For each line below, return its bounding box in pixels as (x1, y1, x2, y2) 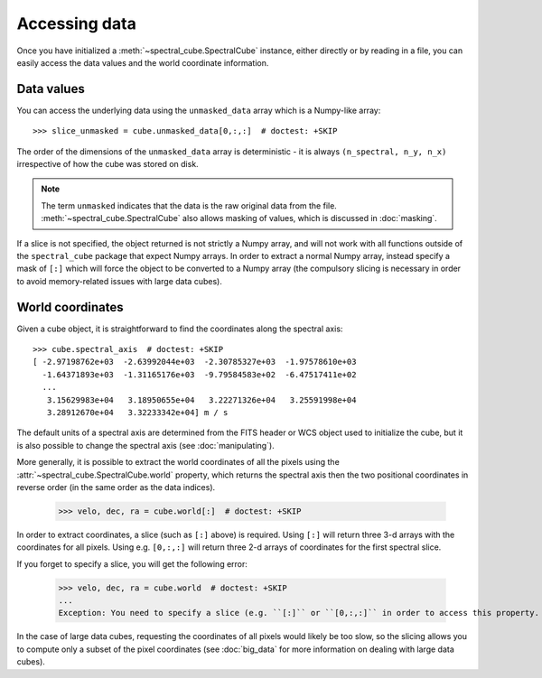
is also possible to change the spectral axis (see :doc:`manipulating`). (16, 440, 275, 450)
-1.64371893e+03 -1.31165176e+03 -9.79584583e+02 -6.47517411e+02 (42, 369, 357, 379)
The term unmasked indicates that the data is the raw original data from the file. (41, 200, 338, 211)
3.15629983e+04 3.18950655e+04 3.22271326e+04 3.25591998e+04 (46, 395, 357, 405)
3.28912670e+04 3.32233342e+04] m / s (46, 407, 229, 417)
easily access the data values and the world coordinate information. (16, 57, 269, 68)
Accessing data (16, 14, 137, 33)
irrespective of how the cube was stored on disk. (16, 159, 199, 170)
